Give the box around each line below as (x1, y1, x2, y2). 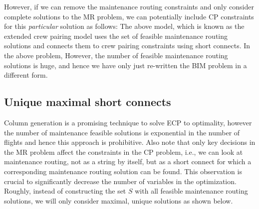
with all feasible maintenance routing (135, 186, 248, 196)
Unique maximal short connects (4, 94, 171, 109)
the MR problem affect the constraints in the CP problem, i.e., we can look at (4, 146, 243, 157)
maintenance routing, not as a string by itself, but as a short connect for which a (4, 156, 252, 167)
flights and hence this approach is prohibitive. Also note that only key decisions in (4, 137, 256, 147)
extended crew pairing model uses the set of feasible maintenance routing (4, 30, 228, 41)
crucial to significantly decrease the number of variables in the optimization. (4, 176, 237, 186)
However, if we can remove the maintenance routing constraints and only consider (4, 1, 254, 11)
